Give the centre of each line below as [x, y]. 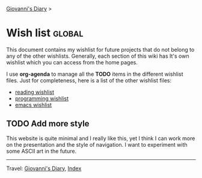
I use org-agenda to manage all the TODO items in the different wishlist [95, 74]
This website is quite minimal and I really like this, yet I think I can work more [101, 138]
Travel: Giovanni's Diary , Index [44, 168]
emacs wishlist [33, 105]
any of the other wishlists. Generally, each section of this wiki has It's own [98, 56]
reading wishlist [35, 92]
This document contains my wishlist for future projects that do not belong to [100, 49]
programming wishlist [42, 98]
